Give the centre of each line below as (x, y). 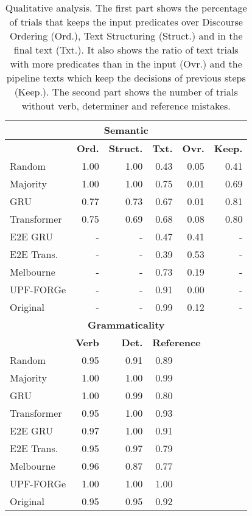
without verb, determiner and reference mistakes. (126, 106)
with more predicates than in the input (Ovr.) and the (126, 64)
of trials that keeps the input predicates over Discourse (126, 22)
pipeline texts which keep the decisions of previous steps (126, 78)
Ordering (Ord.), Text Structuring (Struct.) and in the (126, 36)
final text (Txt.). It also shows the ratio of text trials (126, 50)
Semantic (126, 130)
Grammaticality (126, 325)
